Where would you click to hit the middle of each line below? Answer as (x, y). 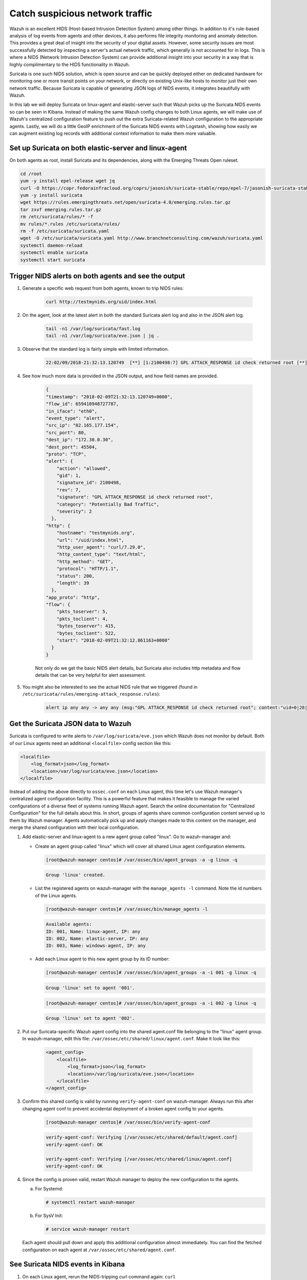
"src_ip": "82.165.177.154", (82, 425)
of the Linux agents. (56, 895)
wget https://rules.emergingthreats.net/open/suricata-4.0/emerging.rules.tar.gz (126, 202)
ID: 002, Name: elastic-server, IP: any (97, 939)
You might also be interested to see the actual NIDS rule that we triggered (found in (110, 687)
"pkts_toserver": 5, (82, 612)
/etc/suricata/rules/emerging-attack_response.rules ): (91, 694)
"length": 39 (73, 583)
